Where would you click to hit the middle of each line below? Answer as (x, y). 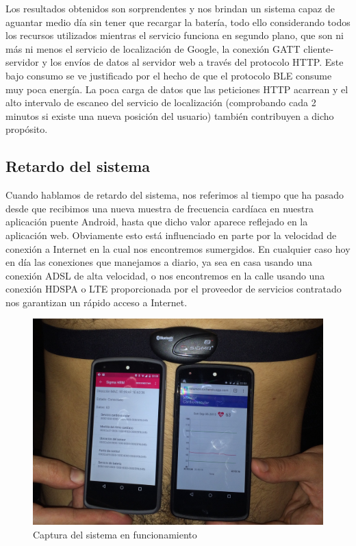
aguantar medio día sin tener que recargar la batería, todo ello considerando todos (178, 22)
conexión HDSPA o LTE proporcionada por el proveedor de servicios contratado (174, 289)
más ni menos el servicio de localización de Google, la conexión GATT (153, 48)
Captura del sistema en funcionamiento (115, 534)
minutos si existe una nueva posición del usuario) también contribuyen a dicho (170, 115)
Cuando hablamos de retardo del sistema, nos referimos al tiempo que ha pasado (175, 195)
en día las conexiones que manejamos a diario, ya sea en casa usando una (159, 262)
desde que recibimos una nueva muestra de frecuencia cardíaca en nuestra (160, 208)
